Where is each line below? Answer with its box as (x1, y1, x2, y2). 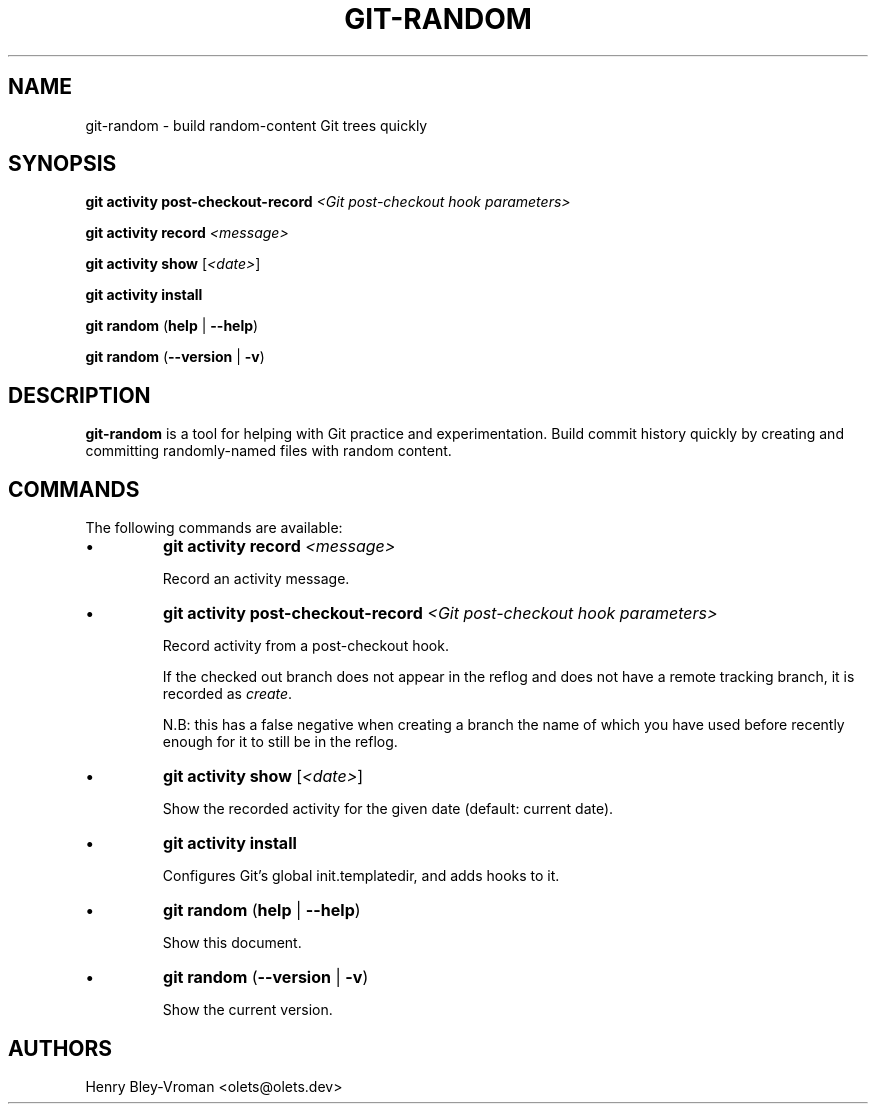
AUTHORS (8, 1035, 113, 1061)
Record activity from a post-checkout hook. (162, 637, 449, 655)
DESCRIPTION (8, 382, 151, 408)
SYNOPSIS (8, 151, 117, 177)
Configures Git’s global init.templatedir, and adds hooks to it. (162, 867, 560, 885)
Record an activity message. (162, 570, 350, 588)
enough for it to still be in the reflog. (162, 733, 398, 751)
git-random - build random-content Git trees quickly (85, 116, 428, 134)
